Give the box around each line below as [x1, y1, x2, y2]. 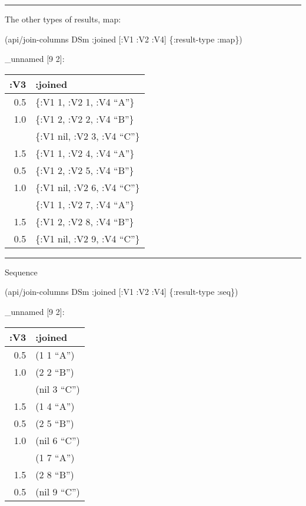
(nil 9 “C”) [35, 484, 80, 498]
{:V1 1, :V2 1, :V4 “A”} [35, 94, 135, 109]
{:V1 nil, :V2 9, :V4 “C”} [35, 231, 140, 245]
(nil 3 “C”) [35, 382, 80, 396]
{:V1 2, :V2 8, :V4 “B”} [35, 214, 134, 228]
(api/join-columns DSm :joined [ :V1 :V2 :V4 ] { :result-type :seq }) [5, 285, 238, 298]
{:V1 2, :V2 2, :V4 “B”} [35, 111, 134, 126]
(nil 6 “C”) [35, 433, 80, 447]
